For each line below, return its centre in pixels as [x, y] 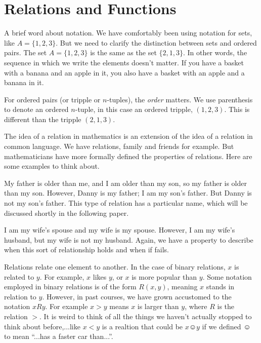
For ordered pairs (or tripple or [52, 99]
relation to [20, 296]
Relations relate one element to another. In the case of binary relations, [115, 266]
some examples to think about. [52, 166]
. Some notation [227, 276]
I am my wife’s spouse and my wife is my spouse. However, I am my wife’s [120, 230]
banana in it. [24, 82]
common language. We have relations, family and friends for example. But [119, 146]
